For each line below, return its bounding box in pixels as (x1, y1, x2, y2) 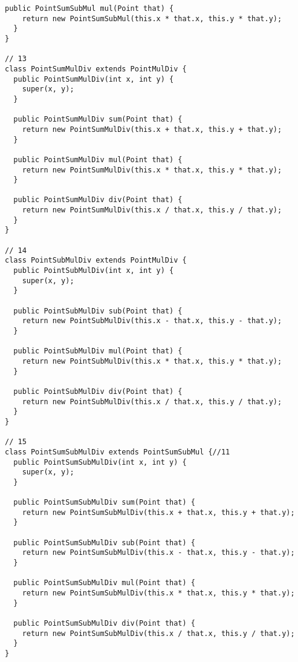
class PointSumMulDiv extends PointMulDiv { (5, 64, 187, 73)
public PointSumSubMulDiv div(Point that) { (13, 619, 195, 628)
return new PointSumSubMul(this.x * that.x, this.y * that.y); (22, 14, 282, 23)
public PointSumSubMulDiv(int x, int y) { (13, 457, 187, 467)
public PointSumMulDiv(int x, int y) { (13, 74, 174, 84)
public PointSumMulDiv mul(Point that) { (13, 155, 183, 164)
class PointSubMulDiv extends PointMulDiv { (5, 256, 187, 265)
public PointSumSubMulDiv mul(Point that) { (13, 578, 195, 588)
